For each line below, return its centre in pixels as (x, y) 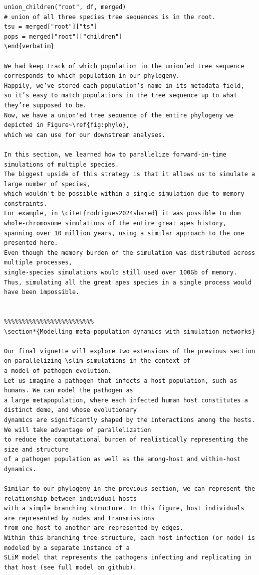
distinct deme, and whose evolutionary (70, 410)
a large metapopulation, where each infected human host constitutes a (126, 400)
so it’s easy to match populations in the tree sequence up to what (121, 96)
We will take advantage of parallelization (78, 430)
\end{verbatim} (29, 46)
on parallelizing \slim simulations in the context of (97, 361)
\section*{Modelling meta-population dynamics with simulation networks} (130, 331)
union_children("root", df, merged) (65, 7)
